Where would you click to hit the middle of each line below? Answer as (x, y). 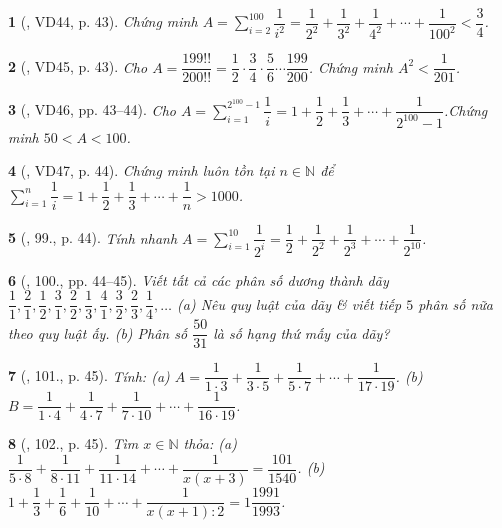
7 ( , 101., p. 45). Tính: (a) (89, 375)
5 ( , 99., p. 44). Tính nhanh (93, 237)
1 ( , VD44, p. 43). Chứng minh (103, 21)
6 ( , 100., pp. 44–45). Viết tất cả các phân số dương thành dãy (198, 279)
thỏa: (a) (210, 443)
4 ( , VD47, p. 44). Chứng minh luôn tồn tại (141, 170)
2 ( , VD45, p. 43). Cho (78, 66)
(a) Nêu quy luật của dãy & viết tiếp (289, 303)
